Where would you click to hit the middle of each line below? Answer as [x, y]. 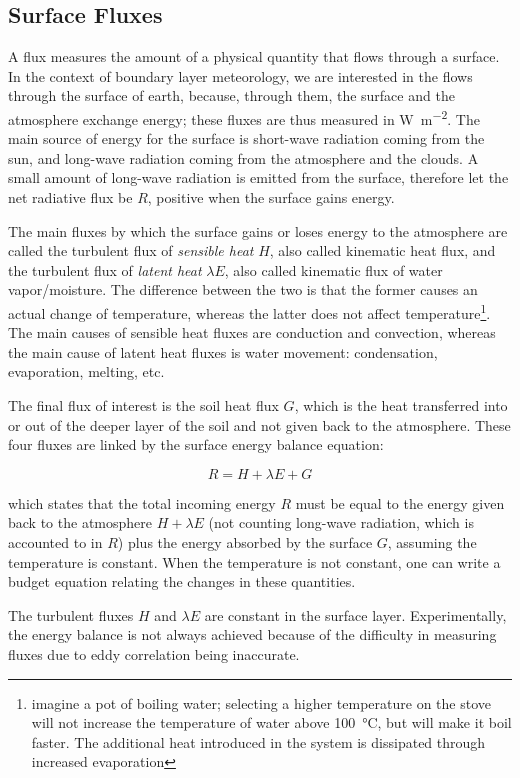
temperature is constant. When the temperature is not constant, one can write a [254, 561]
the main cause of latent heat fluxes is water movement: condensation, [223, 351]
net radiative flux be [70, 197]
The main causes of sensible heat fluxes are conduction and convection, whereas [252, 332]
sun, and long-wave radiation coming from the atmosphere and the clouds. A [243, 157]
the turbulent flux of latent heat [105, 269]
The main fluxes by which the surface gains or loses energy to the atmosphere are [258, 230]
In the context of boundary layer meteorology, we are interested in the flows [240, 75]
